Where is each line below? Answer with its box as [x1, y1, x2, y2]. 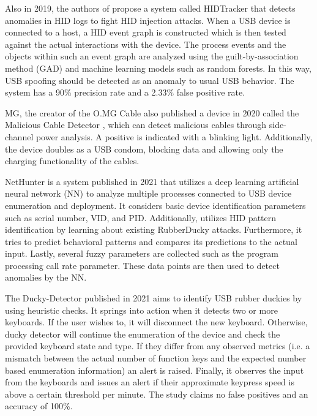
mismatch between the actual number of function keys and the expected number [5, 352, 307, 365]
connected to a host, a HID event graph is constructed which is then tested [5, 26, 286, 39]
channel [5, 130, 34, 143]
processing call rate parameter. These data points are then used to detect [5, 259, 280, 271]
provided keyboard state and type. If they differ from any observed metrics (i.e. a [5, 339, 310, 352]
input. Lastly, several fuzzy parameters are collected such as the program [5, 247, 278, 260]
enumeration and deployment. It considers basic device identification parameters [5, 199, 306, 211]
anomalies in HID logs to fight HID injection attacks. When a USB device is [5, 13, 291, 26]
